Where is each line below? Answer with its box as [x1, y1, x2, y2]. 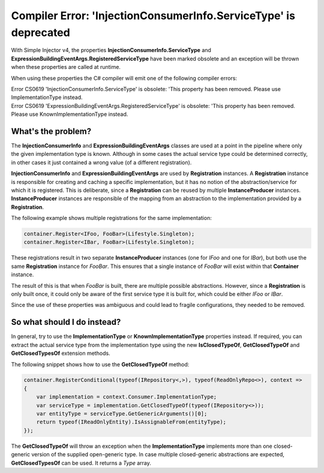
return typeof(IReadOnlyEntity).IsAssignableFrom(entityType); [36, 418, 227, 426]
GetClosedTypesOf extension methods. [11, 350, 110, 357]
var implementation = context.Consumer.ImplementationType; [36, 393, 217, 400]
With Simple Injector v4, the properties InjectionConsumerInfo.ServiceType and [11, 47, 211, 54]
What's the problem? [11, 126, 92, 136]
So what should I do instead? [11, 317, 121, 327]
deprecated [11, 26, 70, 39]
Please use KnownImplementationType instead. [11, 111, 128, 118]
